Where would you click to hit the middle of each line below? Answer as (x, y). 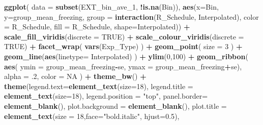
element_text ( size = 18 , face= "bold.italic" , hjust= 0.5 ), (92, 116)
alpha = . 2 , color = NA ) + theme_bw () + (75, 76)
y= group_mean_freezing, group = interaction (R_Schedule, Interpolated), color (131, 16)
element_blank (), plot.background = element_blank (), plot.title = (115, 106)
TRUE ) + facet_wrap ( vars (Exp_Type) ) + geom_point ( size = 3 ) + (123, 46)
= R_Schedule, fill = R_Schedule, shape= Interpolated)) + (97, 27)
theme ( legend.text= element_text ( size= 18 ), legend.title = (99, 86)
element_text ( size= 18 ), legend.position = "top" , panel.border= (106, 96)
